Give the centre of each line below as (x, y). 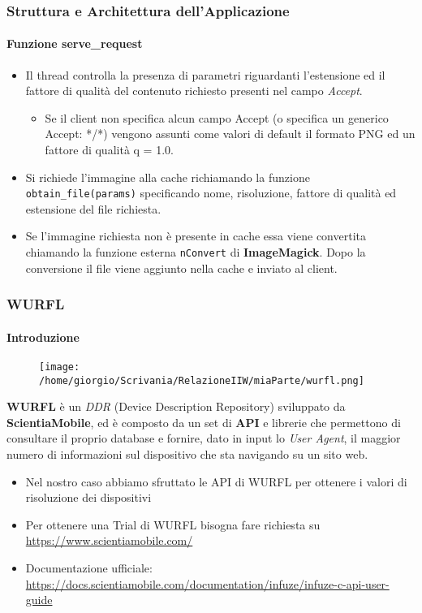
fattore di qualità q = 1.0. (109, 150)
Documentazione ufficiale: (89, 568)
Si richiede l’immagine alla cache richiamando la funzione (168, 177)
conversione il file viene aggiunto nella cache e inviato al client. (181, 268)
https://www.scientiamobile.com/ (109, 540)
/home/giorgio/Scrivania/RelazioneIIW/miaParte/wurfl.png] (202, 380)
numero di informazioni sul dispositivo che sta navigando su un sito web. (187, 454)
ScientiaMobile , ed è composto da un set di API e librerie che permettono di (204, 422)
